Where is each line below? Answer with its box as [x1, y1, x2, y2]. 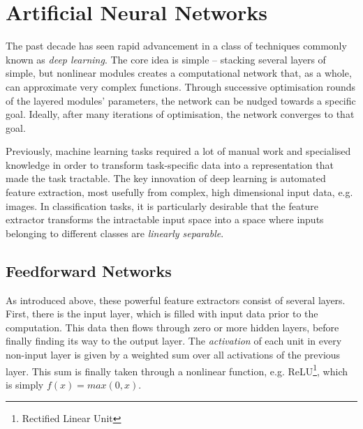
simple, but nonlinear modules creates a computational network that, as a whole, [6, 66, 352, 80]
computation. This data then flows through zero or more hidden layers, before [6, 319, 339, 334]
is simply [6, 377, 44, 391]
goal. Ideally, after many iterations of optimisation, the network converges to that [6, 107, 355, 121]
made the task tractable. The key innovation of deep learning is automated [6, 171, 326, 186]
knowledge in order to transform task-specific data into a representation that [6, 157, 334, 172]
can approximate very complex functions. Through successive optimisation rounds [6, 79, 356, 93]
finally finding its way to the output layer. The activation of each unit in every [6, 333, 342, 348]
